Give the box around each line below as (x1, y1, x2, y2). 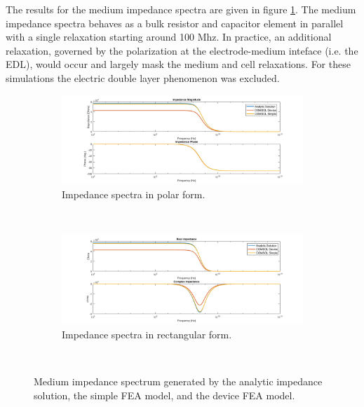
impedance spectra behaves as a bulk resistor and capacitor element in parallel (6, 15, 344, 30)
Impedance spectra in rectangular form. (62, 326, 232, 341)
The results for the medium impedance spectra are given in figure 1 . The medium (6, 2, 356, 16)
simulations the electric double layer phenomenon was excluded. (6, 70, 280, 85)
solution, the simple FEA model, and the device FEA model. (34, 387, 295, 402)
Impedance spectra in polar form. (62, 186, 205, 201)
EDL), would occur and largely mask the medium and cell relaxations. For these (6, 57, 351, 71)
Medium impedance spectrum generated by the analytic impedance (34, 374, 323, 389)
